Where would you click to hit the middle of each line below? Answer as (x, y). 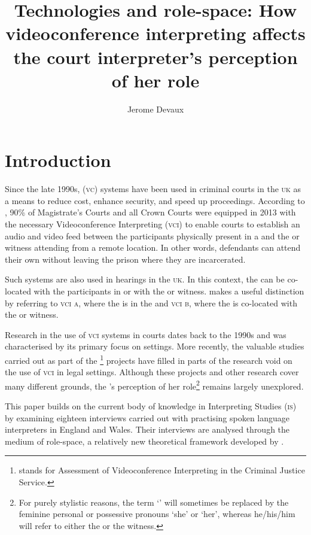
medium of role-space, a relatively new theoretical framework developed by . (144, 441)
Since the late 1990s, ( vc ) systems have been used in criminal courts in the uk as (153, 189)
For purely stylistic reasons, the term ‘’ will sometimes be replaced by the (154, 502)
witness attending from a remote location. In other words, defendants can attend (153, 247)
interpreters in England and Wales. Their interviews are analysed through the (147, 429)
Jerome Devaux (155, 109)
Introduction (58, 160)
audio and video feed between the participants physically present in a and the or (152, 235)
